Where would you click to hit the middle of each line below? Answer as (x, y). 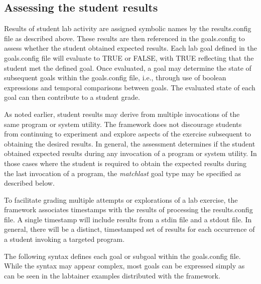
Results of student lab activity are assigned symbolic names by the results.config (128, 28)
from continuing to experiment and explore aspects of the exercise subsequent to (128, 134)
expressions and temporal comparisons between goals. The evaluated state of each (130, 87)
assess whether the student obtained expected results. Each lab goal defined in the (131, 48)
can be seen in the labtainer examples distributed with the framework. (112, 275)
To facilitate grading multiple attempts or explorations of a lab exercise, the (121, 199)
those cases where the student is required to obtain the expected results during (125, 163)
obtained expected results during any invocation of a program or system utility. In (130, 153)
